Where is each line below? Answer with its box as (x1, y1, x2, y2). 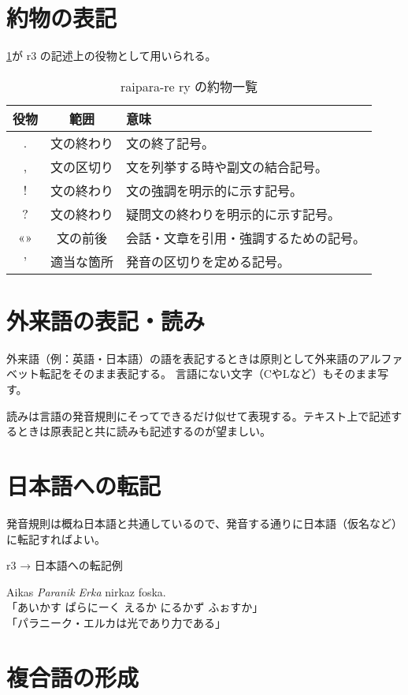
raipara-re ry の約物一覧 (121, 77, 258, 95)
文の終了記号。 (126, 133, 215, 152)
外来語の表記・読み (6, 304, 206, 336)
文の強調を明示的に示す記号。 (126, 181, 303, 200)
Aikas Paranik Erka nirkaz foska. (6, 583, 166, 600)
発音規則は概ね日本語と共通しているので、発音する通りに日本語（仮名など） (6, 514, 403, 531)
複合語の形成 (6, 660, 139, 693)
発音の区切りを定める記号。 (126, 252, 291, 271)
